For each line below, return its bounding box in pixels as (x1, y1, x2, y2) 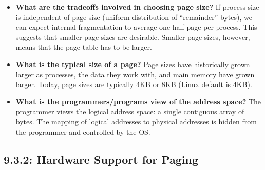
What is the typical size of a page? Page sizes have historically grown (15, 58, 250, 69)
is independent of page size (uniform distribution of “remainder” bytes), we (15, 11, 252, 22)
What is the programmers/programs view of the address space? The (15, 96, 261, 107)
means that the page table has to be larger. (15, 41, 152, 52)
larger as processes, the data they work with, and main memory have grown (15, 69, 255, 79)
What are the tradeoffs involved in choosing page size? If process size (15, 2, 259, 12)
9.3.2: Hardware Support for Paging (4, 151, 199, 167)
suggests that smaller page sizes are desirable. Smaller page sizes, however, (15, 31, 250, 42)
